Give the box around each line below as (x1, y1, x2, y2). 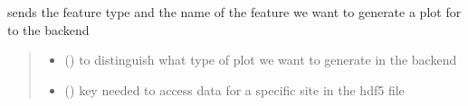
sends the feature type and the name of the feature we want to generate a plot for (7, 3, 462, 21)
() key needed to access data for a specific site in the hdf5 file (64, 80, 405, 99)
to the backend (7, 20, 90, 39)
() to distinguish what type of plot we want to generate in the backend (64, 50, 457, 69)
